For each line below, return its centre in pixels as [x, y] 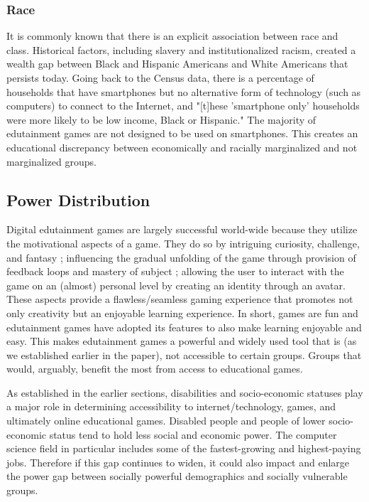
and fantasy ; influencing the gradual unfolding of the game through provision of [181, 257]
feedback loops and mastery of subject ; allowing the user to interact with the [175, 271]
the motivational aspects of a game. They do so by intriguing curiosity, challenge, [183, 243]
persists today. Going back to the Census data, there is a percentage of [160, 78]
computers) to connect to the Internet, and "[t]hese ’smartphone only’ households [183, 106]
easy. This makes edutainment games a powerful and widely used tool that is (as [182, 341]
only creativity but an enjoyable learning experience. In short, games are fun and [182, 313]
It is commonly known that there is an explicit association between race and [172, 36]
